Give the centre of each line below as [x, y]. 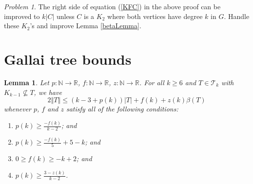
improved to [22, 16]
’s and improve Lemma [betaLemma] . [86, 26]
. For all [152, 82]
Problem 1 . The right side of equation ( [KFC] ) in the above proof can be [112, 6]
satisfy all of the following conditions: [122, 109]
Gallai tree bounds [68, 59]
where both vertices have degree [155, 16]
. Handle [237, 16]
